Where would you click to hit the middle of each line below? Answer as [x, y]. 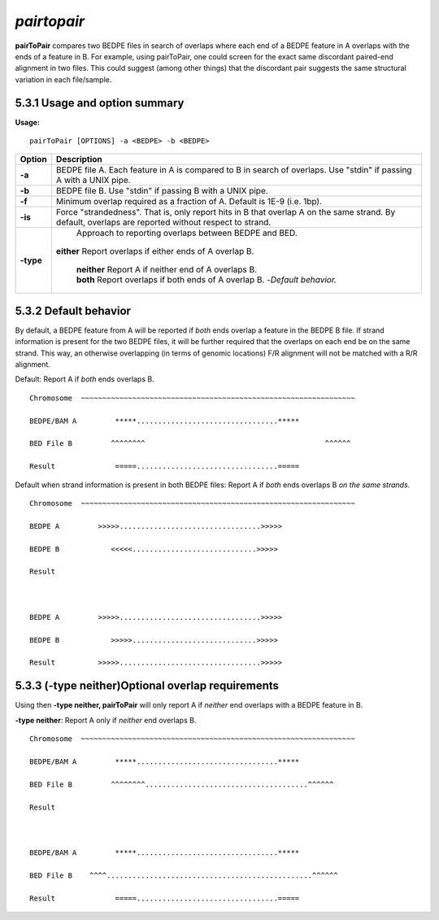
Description [79, 159]
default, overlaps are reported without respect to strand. [163, 222]
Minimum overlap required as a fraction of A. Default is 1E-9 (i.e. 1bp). [189, 202]
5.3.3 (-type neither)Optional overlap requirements [147, 686]
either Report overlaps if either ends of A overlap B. [155, 251]
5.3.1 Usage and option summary [100, 103]
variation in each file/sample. [63, 79]
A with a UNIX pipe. [93, 181]
